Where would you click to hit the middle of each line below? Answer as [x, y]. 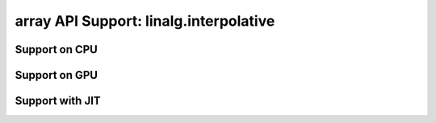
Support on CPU [57, 49]
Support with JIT [58, 101]
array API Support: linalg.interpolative [145, 21]
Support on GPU [57, 75]
